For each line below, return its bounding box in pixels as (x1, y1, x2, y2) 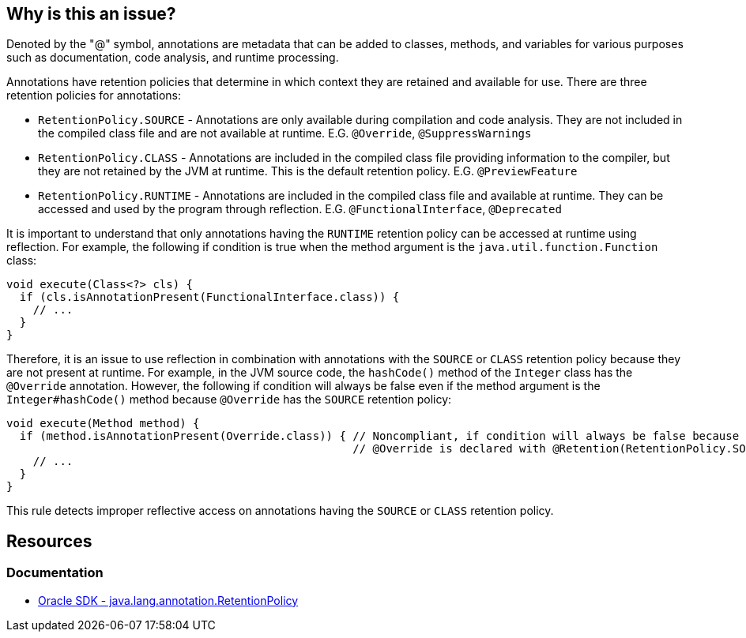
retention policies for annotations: (6, 88, 182, 103)
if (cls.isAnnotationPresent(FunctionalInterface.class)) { (19, 291, 400, 304)
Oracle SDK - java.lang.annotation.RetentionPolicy (38, 593, 299, 607)
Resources (6, 531, 92, 551)
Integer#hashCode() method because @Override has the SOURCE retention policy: (6, 392, 452, 407)
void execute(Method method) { (6, 417, 200, 430)
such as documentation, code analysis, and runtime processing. (6, 51, 339, 65)
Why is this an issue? (6, 4, 176, 24)
